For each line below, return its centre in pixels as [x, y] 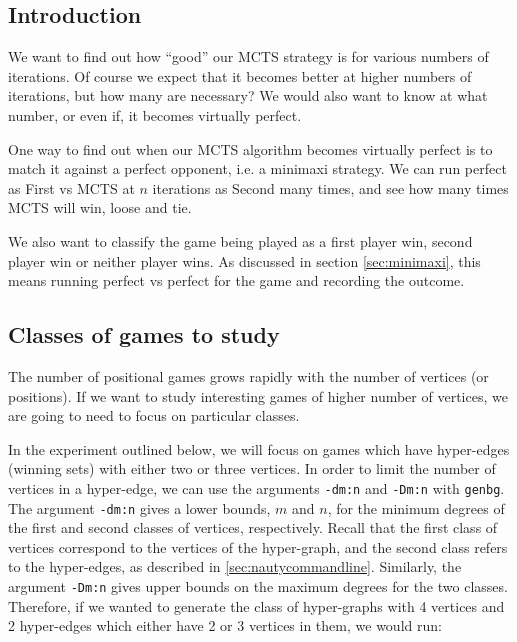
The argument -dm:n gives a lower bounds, [139, 507]
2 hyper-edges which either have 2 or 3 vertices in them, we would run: [225, 625]
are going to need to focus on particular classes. [154, 415]
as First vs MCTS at [71, 187]
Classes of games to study [144, 334]
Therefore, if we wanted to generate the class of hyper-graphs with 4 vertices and [256, 605]
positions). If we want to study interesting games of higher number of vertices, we [258, 395]
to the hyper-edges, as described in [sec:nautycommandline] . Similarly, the [235, 566]
